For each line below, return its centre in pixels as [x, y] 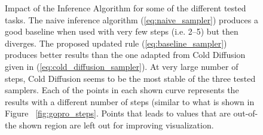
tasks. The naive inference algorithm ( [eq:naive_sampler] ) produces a [131, 19]
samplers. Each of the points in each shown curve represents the [122, 90]
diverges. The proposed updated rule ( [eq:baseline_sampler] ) [116, 43]
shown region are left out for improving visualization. [117, 125]
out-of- [246, 113]
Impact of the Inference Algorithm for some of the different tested [126, 8]
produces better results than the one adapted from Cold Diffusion [125, 55]
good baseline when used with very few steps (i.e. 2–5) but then [122, 31]
